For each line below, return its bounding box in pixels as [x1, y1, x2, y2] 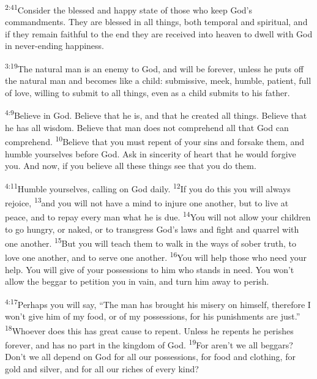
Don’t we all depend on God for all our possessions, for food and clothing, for [5, 350, 296, 363]
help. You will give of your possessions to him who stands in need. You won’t [5, 263, 294, 276]
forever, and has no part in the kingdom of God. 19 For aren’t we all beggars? [5, 336, 293, 351]
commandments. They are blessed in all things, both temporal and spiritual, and [5, 15, 308, 28]
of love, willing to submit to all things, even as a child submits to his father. [5, 86, 290, 99]
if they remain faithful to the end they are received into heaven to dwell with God [5, 27, 313, 40]
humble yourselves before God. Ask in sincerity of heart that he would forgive [5, 147, 296, 160]
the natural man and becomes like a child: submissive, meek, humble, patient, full [5, 74, 311, 87]
